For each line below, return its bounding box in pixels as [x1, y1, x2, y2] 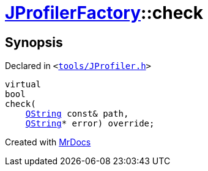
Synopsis [5, 34, 63, 50]
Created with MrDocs [5, 137, 91, 148]
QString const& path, [25, 109, 129, 119]
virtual [5, 79, 42, 90]
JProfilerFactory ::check [5, 2, 204, 23]
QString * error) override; [25, 118, 155, 129]
